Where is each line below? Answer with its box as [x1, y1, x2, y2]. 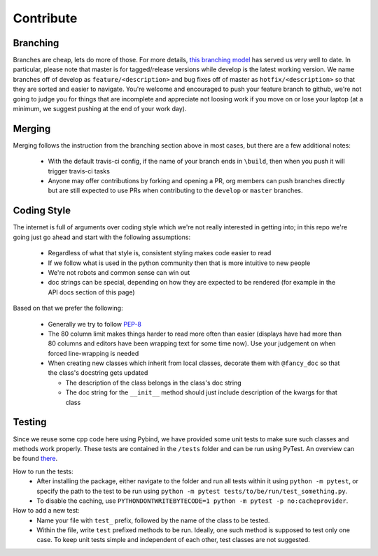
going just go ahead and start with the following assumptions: [13, 233, 191, 241]
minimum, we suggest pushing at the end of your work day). [13, 105, 187, 113]
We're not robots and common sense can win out [48, 268, 190, 276]
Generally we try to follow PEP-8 [48, 320, 142, 328]
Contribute [13, 10, 78, 26]
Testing [13, 416, 47, 428]
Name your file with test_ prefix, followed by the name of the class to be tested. [36, 516, 270, 525]
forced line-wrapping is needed [48, 349, 139, 357]
